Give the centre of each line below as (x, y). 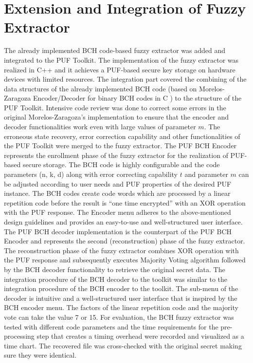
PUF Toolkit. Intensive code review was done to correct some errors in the (115, 107)
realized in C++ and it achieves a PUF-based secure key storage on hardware (120, 69)
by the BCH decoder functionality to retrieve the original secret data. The (115, 269)
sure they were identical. (40, 355)
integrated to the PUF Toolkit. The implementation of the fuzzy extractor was (121, 60)
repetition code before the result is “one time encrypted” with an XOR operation (125, 202)
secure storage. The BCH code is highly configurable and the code (121, 164)
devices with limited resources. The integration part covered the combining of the (125, 79)
